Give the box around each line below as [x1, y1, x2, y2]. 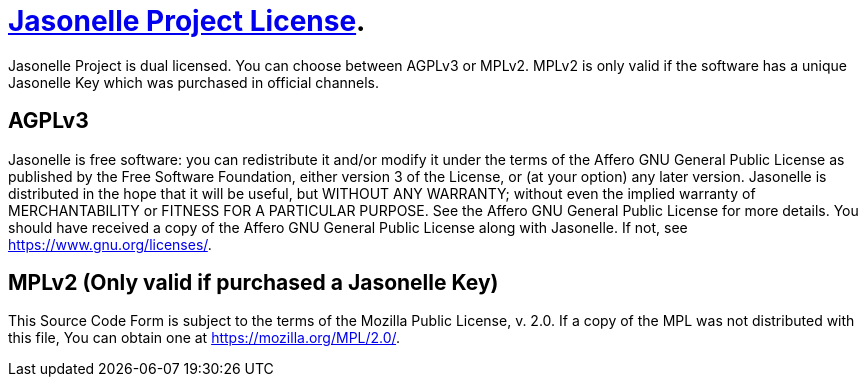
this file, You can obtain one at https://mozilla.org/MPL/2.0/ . [8, 329, 401, 347]
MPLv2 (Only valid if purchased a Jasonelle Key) [8, 270, 499, 296]
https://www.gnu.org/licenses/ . [8, 235, 212, 253]
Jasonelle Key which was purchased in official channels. [8, 73, 380, 91]
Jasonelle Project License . [8, 4, 366, 38]
